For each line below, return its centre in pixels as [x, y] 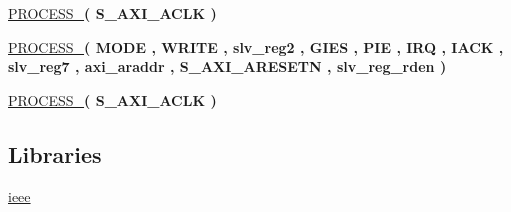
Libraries [55, 153]
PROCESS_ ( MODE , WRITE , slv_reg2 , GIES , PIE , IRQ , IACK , [256, 46]
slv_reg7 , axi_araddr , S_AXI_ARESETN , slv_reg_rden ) [227, 66]
